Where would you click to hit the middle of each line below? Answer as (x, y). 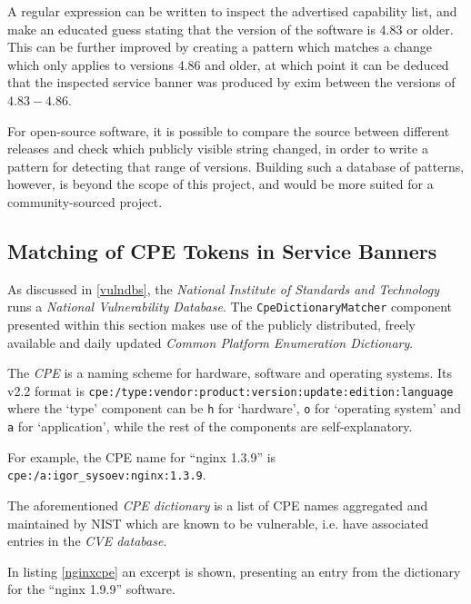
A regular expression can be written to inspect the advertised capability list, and (232, 11)
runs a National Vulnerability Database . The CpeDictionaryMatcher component (230, 307)
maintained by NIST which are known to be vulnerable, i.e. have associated (218, 523)
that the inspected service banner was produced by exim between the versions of (231, 82)
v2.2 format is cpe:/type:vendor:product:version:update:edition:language (230, 390)
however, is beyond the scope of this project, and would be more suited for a (220, 184)
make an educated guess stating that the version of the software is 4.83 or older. (230, 29)
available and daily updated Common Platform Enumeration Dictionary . (210, 342)
